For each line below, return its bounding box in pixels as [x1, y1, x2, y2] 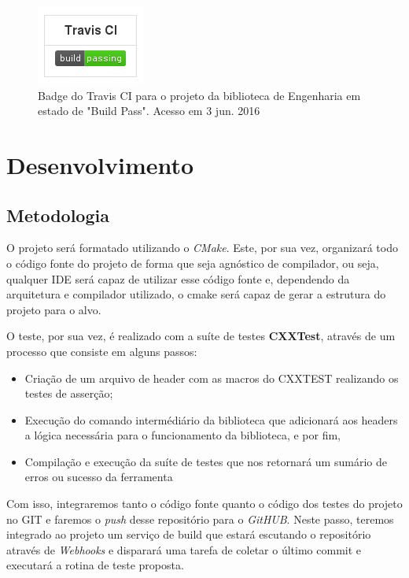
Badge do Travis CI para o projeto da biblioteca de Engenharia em [38, 87, 361, 103]
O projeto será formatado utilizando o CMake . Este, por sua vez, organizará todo [6, 239, 398, 256]
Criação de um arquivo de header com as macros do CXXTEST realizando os [24, 369, 399, 386]
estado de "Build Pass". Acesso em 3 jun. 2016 [38, 102, 260, 119]
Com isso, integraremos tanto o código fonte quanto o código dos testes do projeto [6, 495, 403, 512]
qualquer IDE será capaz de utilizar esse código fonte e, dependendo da [6, 270, 350, 287]
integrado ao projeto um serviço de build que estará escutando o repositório [6, 526, 371, 543]
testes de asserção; [24, 385, 113, 402]
